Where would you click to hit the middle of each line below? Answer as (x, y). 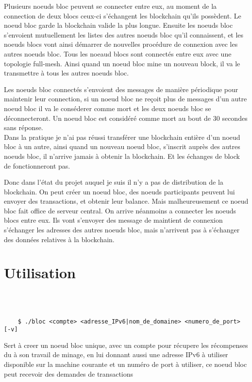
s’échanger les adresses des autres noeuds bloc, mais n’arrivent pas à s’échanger (122, 230)
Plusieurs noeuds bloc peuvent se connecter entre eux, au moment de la (110, 6)
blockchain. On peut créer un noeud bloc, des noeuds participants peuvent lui (119, 191)
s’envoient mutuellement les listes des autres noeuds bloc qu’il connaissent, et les (124, 34)
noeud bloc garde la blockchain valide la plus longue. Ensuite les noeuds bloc (118, 25)
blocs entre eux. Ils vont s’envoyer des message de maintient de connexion (113, 220)
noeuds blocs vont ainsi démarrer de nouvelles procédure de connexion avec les (121, 44)
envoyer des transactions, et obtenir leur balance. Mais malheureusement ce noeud (126, 201)
